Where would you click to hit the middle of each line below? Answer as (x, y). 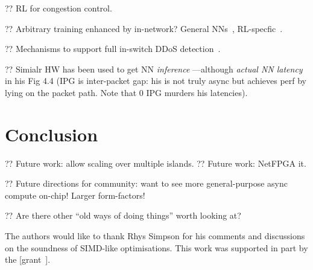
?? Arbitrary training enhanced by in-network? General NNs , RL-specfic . (144, 28)
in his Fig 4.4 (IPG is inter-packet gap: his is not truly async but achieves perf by (156, 81)
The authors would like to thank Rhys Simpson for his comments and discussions (155, 236)
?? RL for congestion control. (58, 8)
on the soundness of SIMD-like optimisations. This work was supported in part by (156, 247)
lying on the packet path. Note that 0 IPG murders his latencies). (126, 92)
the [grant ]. (28, 259)
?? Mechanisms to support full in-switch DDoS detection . (113, 49)
